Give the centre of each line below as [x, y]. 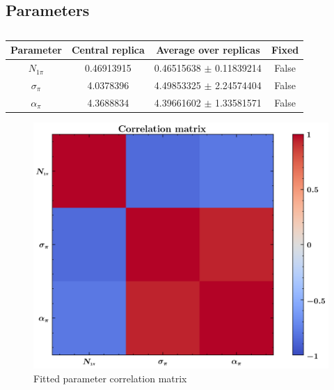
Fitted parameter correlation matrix [110, 379]
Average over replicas [208, 50]
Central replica [108, 50]
